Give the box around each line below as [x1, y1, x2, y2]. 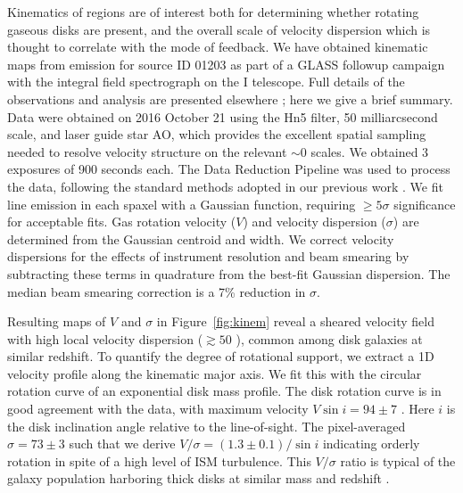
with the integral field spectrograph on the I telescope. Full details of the [7, 72, 405, 91]
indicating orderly [322, 434, 420, 453]
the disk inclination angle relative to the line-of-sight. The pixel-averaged [7, 416, 406, 435]
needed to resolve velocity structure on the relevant [7, 142, 287, 160]
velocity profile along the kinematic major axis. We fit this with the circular [7, 364, 422, 382]
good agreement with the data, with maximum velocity [7, 399, 309, 418]
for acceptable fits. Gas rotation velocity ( [7, 212, 236, 231]
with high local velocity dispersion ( [7, 329, 203, 348]
